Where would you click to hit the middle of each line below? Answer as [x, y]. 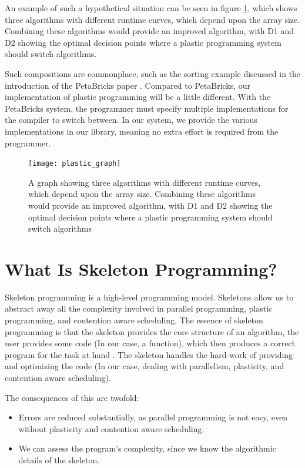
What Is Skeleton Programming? [141, 268]
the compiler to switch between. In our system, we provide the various [131, 120]
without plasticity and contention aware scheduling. [111, 428]
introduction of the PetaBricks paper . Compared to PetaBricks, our [128, 85]
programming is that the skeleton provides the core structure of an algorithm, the [152, 331]
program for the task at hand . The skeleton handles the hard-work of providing [149, 354]
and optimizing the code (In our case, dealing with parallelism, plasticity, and [145, 366]
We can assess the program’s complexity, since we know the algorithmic [147, 448]
